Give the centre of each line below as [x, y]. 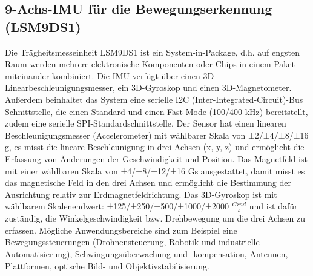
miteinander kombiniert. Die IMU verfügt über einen [103, 75]
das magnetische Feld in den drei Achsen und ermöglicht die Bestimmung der [148, 182]
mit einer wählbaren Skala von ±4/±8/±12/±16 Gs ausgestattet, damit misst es [155, 170]
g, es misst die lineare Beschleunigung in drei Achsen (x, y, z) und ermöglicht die [155, 147]
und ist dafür [273, 206]
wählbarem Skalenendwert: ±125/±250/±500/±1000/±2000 [117, 206]
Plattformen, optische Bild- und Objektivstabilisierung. [107, 265]
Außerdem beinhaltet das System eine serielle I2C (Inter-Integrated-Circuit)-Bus [154, 99]
